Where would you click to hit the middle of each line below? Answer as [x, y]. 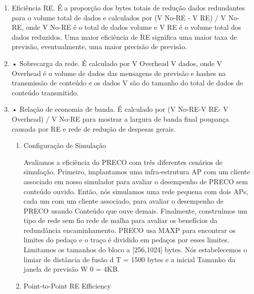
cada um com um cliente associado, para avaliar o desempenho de [124, 201]
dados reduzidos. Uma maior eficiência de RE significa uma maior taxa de [124, 37]
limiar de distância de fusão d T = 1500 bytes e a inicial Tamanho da [129, 259]
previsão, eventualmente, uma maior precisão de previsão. [99, 46]
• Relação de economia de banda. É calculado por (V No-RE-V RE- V [120, 109]
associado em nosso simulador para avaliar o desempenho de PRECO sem [136, 181]
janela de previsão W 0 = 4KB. [72, 269]
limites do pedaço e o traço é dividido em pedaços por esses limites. [127, 240]
